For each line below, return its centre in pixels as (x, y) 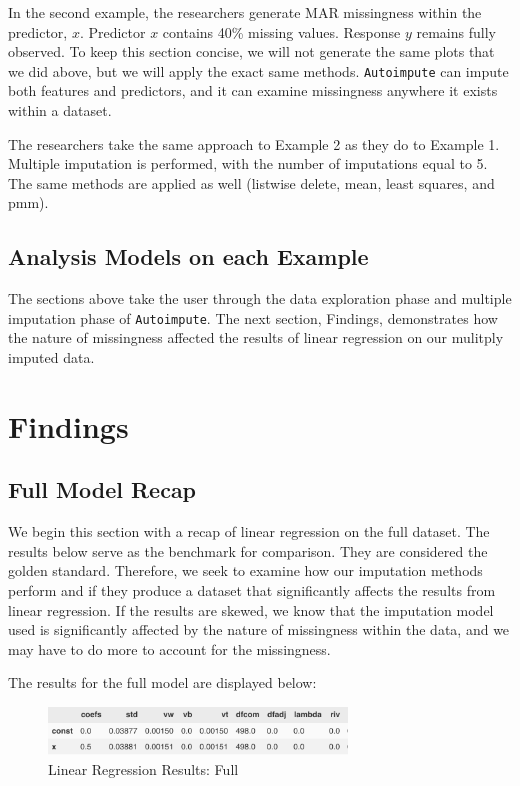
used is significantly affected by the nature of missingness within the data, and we (259, 629)
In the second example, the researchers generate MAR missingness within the (245, 12)
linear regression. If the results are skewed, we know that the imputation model (251, 609)
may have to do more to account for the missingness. (169, 648)
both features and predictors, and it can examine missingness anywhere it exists (253, 90)
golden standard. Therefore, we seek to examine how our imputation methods (245, 570)
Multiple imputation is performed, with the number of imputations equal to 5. (248, 163)
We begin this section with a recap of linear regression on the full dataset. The (249, 531)
